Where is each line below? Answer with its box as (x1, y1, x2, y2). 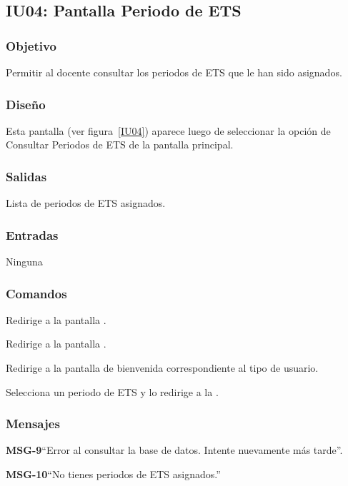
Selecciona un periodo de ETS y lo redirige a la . (6, 384, 219, 399)
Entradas (6, 226, 59, 243)
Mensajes (6, 415, 60, 432)
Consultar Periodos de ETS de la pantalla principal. (6, 137, 234, 152)
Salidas (6, 167, 47, 185)
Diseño (6, 95, 46, 113)
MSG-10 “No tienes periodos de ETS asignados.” (6, 467, 221, 482)
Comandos (6, 284, 67, 302)
